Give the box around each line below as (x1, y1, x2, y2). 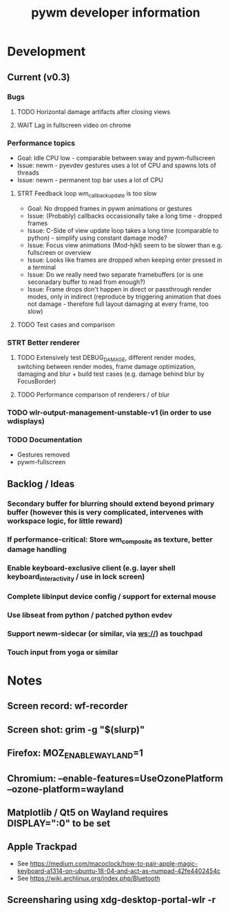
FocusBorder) (17, 377, 56, 386)
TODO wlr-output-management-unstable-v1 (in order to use (7, 408, 212, 417)
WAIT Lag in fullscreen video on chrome (17, 121, 132, 129)
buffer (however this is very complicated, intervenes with (7, 507, 203, 517)
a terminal (27, 263, 56, 271)
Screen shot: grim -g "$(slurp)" (7, 723, 145, 735)
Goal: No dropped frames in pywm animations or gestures (27, 204, 192, 212)
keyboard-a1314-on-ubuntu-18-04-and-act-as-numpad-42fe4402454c (17, 866, 221, 875)
